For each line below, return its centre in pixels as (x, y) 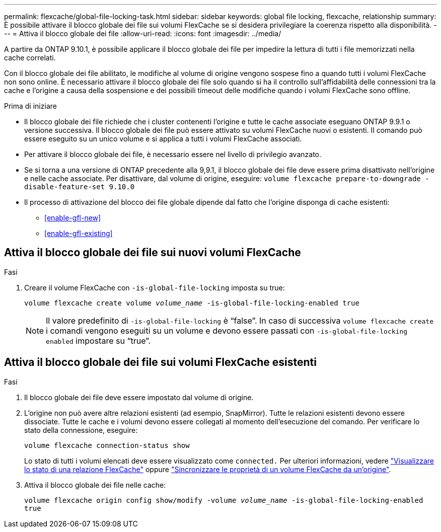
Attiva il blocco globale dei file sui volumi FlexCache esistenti (160, 362)
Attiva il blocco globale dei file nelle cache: (95, 485)
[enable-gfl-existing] (79, 233)
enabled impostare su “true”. (98, 340)
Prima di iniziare (30, 106)
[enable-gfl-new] (73, 218)
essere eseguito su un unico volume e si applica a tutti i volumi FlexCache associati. (163, 139)
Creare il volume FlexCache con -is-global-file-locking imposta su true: (155, 287)
